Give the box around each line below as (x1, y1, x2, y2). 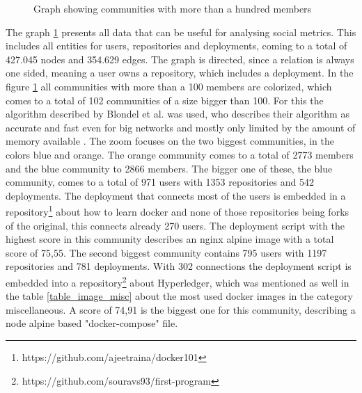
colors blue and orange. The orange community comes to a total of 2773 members (6, 147, 354, 161)
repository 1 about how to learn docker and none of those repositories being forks (6, 202, 349, 218)
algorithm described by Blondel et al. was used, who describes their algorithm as (6, 106, 349, 121)
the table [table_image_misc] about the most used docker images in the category (6, 289, 353, 303)
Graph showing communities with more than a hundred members (33, 1, 312, 15)
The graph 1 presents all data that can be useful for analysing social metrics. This (6, 24, 356, 39)
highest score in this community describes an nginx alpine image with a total (6, 232, 334, 246)
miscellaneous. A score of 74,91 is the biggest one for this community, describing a (6, 302, 356, 316)
